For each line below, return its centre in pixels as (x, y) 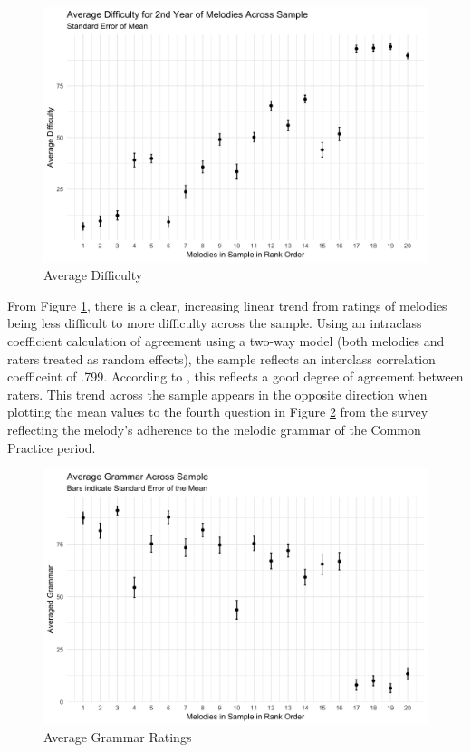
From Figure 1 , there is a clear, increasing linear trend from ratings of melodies (227, 305)
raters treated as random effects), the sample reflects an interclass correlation (221, 358)
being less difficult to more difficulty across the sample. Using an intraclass (215, 323)
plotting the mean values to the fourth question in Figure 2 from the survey (218, 412)
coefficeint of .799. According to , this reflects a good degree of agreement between (235, 376)
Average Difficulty (93, 275)
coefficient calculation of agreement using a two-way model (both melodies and (226, 340)
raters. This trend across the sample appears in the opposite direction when (217, 394)
